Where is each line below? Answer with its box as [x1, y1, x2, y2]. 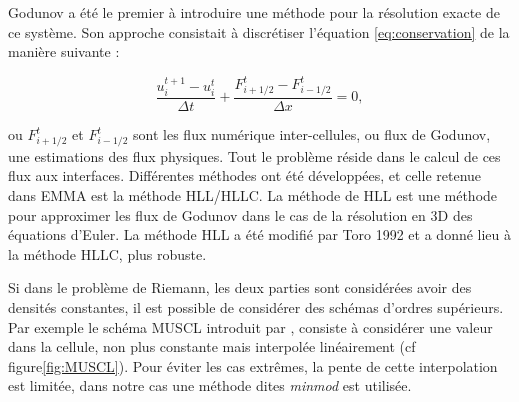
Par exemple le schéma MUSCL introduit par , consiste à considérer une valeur [8, 316, 493, 337]
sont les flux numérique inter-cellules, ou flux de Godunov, [133, 124, 491, 145]
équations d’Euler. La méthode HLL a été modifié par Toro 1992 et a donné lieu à [8, 224, 512, 245]
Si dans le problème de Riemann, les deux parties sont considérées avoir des [8, 277, 472, 298]
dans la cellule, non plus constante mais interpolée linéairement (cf [8, 336, 416, 357]
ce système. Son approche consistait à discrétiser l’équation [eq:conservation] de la [8, 21, 510, 42]
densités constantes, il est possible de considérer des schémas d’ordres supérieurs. [8, 296, 504, 317]
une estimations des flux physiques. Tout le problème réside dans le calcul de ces [8, 145, 501, 166]
